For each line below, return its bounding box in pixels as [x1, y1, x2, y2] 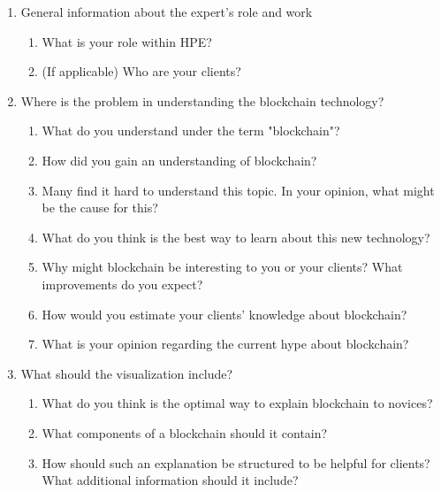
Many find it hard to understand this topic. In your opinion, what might [42, 181, 435, 199]
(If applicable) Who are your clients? [42, 62, 241, 81]
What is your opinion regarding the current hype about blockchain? [42, 334, 409, 353]
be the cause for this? [42, 198, 158, 217]
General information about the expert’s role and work [20, 3, 313, 20]
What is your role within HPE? [42, 32, 212, 50]
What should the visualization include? [20, 364, 233, 382]
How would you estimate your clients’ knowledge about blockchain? [42, 304, 407, 323]
